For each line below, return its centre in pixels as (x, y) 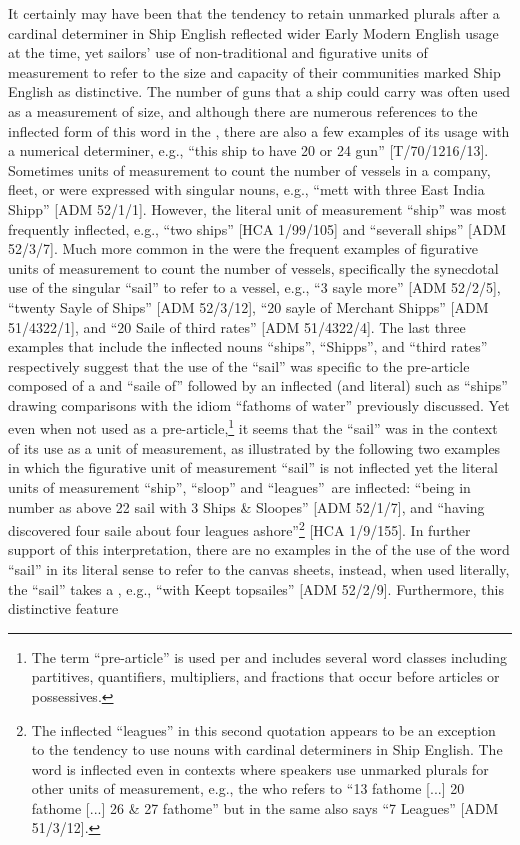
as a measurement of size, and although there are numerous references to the (243, 110)
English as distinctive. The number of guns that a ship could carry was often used (259, 91)
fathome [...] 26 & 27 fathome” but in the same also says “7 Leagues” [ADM (265, 807)
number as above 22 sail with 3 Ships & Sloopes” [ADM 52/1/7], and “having (246, 506)
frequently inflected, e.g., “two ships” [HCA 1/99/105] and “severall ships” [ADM (257, 228)
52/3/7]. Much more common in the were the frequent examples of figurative (243, 248)
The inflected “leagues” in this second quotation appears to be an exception (263, 729)
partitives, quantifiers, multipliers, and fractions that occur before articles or (265, 676)
